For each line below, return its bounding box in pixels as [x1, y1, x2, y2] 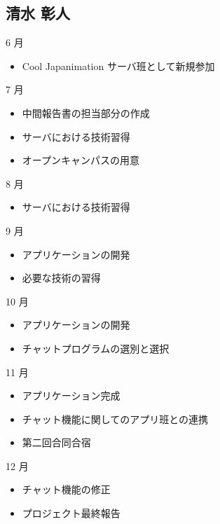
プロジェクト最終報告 [22, 506, 121, 520]
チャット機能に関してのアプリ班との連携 [22, 411, 209, 426]
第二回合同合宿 [22, 435, 91, 450]
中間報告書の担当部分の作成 [22, 105, 150, 120]
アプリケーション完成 [22, 388, 121, 403]
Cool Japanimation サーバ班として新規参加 [22, 58, 215, 73]
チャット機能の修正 [22, 482, 111, 497]
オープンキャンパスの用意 [22, 153, 139, 167]
